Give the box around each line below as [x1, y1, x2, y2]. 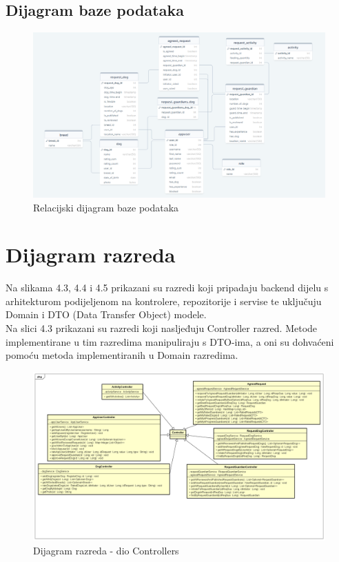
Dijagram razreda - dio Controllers [33, 543, 179, 557]
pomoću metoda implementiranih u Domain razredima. [6, 348, 238, 362]
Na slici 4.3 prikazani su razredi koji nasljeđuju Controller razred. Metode [6, 321, 318, 335]
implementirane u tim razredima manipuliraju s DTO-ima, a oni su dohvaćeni [6, 334, 334, 348]
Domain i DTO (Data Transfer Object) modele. [6, 307, 207, 322]
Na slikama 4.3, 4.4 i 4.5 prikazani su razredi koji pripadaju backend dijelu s [6, 280, 329, 295]
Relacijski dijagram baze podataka [33, 200, 179, 214]
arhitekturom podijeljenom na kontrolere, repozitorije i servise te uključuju [6, 293, 322, 308]
